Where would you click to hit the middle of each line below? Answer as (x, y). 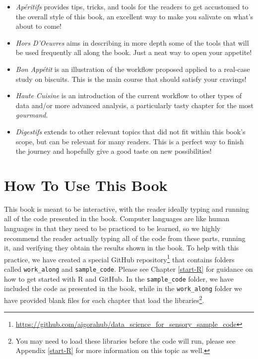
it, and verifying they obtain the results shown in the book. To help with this (122, 248)
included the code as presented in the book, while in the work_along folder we (123, 288)
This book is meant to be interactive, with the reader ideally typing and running (127, 209)
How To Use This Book (86, 185)
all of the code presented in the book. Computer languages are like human (117, 218)
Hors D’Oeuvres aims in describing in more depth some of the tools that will (132, 42)
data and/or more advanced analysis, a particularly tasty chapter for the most (135, 105)
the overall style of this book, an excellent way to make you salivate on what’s (134, 16)
